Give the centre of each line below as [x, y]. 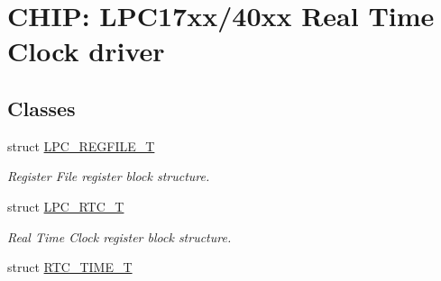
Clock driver [86, 51]
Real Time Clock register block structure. [119, 236]
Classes [41, 108]
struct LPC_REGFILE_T [81, 145]
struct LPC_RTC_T [66, 206]
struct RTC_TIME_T [70, 267]
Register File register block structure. [109, 176]
